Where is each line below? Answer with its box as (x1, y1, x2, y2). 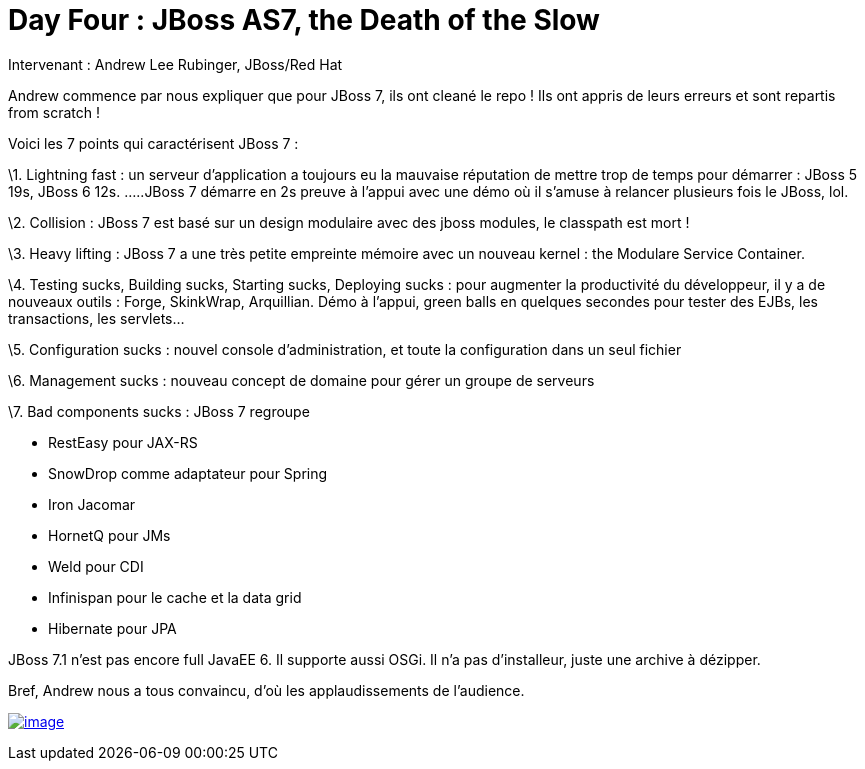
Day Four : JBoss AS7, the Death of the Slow (8, 3, 600, 37)
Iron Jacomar (48, 495, 136, 513)
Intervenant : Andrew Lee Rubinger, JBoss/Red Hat (8, 55, 343, 73)
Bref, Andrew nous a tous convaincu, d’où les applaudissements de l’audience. (8, 681, 525, 699)
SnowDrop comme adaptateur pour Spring (48, 464, 328, 482)
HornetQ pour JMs (48, 526, 171, 544)
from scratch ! (8, 103, 101, 121)
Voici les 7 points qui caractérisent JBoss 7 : (8, 134, 299, 152)
